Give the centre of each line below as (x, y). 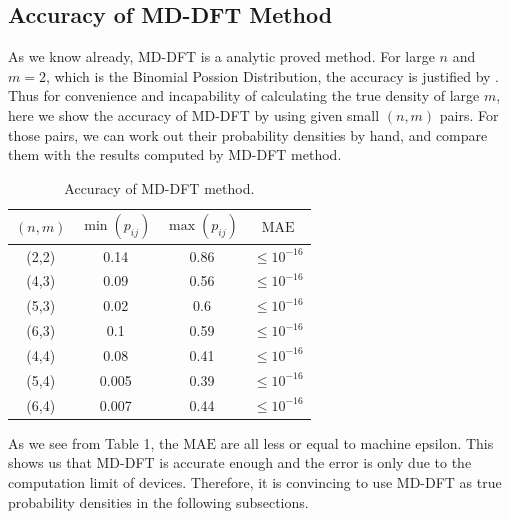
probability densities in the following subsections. (158, 501)
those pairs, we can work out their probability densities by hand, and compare (248, 134)
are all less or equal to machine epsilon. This (357, 442)
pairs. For (469, 114)
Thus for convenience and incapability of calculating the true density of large (244, 95)
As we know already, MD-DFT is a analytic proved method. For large (221, 56)
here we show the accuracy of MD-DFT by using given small (194, 114)
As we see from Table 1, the (93, 442)
